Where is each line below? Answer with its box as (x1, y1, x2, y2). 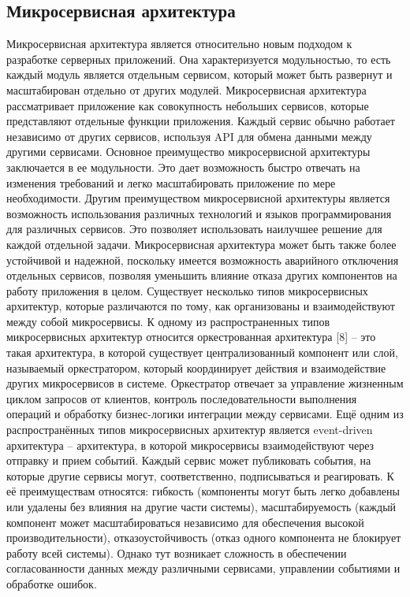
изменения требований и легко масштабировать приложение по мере (6, 174, 336, 191)
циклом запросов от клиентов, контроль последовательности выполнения (6, 390, 357, 406)
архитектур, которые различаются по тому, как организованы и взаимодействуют (6, 298, 395, 314)
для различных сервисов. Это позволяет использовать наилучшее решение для (6, 221, 382, 237)
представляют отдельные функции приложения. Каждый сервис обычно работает (6, 113, 395, 129)
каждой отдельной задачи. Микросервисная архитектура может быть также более (6, 235, 397, 252)
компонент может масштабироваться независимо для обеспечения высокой (6, 514, 364, 530)
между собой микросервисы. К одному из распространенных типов (6, 313, 330, 329)
